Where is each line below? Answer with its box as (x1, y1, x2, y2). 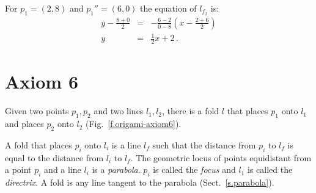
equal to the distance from (5, 151, 104, 164)
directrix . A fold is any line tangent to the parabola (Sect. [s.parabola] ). (5, 176, 274, 189)
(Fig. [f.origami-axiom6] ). (85, 117, 182, 130)
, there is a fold (162, 104, 219, 117)
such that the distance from (152, 138, 256, 151)
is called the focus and (153, 163, 236, 176)
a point (5, 163, 32, 176)
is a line (111, 138, 141, 151)
